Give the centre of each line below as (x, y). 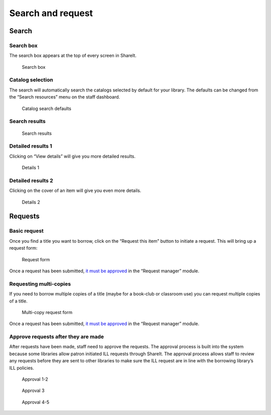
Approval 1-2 (35, 379)
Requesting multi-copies (40, 284)
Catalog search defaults (46, 109)
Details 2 (31, 202)
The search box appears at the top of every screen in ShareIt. (73, 56)
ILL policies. (22, 368)
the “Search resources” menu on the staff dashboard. (65, 97)
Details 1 (31, 168)
